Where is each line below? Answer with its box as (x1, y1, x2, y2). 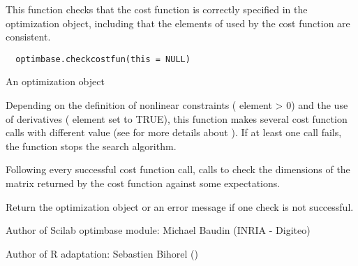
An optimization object (6, 74, 105, 89)
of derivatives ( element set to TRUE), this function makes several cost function (6, 111, 348, 126)
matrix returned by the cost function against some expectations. (6, 176, 281, 190)
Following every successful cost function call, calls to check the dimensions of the (6, 162, 350, 177)
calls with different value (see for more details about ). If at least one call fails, (6, 125, 342, 140)
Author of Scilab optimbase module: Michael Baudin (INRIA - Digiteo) (6, 223, 311, 237)
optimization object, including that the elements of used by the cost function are (6, 15, 350, 30)
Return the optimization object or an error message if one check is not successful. (6, 199, 354, 214)
